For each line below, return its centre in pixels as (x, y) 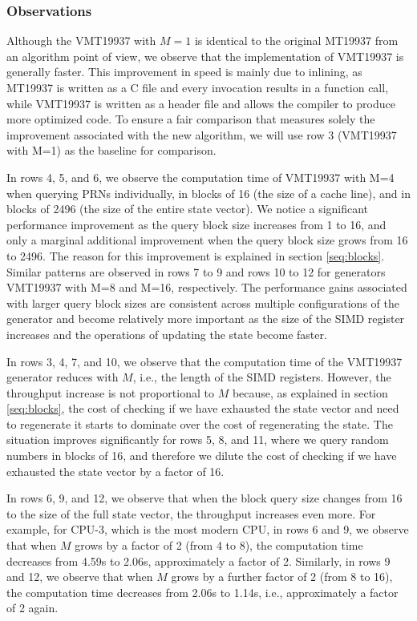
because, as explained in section (310, 392)
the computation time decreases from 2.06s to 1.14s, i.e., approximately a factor (202, 592)
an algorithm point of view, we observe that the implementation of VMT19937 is (205, 56)
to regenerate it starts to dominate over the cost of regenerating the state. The (200, 423)
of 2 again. (32, 608)
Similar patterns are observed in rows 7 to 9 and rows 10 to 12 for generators (196, 271)
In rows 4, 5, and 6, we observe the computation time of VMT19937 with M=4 (200, 177)
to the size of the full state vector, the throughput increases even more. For (191, 513)
